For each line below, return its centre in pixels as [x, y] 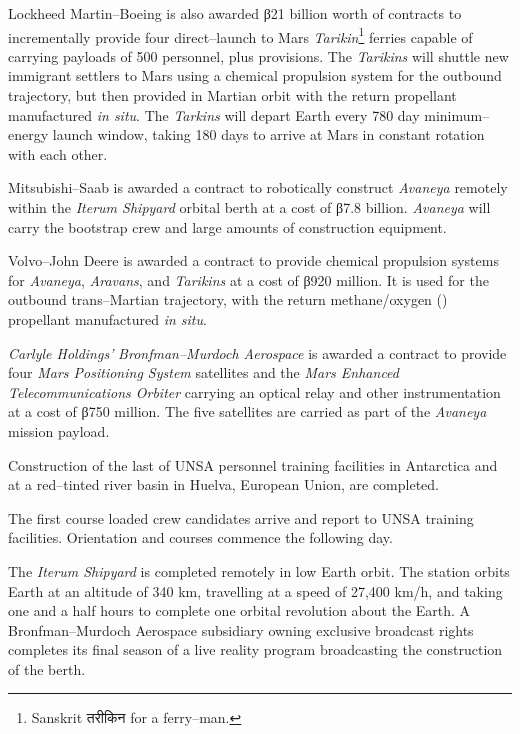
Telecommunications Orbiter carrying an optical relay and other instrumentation [254, 391]
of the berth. [47, 668]
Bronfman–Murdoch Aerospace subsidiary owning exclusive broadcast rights [241, 629]
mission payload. [59, 430]
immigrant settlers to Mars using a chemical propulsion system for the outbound [255, 75]
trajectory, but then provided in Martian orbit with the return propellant [232, 95]
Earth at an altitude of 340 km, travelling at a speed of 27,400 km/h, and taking [255, 590]
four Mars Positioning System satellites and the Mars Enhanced [203, 372]
